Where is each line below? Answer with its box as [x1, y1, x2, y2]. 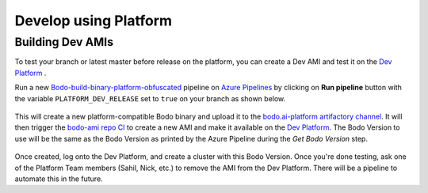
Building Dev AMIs [14, 35, 114, 49]
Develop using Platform [14, 12, 173, 29]
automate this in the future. [14, 174, 103, 184]
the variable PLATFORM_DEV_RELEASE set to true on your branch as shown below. [14, 93, 286, 103]
